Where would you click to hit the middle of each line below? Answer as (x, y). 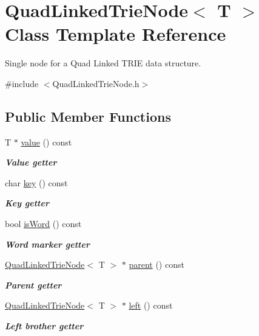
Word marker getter (47, 244)
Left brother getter (44, 326)
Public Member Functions (88, 116)
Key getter (27, 203)
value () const (46, 142)
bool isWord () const (43, 224)
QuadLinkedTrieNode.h (96, 83)
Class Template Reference (116, 34)
